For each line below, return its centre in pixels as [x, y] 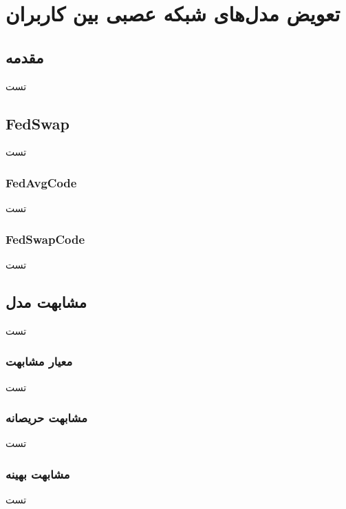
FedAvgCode [41, 182]
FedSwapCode [45, 239]
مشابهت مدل [46, 301]
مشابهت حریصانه [46, 418]
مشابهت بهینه [38, 474]
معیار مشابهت [39, 361]
